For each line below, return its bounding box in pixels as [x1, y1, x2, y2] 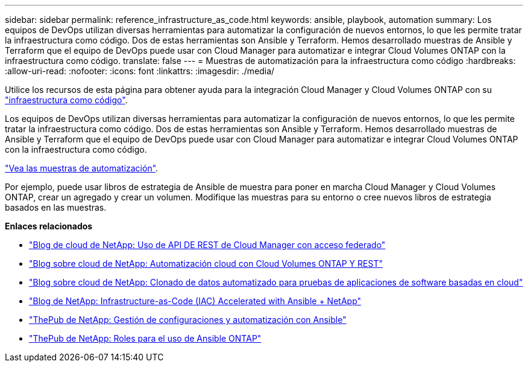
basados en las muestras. [5, 202, 107, 212]
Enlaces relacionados [5, 221, 93, 231]
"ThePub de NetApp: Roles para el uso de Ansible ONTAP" [29, 333, 262, 343]
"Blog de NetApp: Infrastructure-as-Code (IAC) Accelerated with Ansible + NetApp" [29, 296, 362, 306]
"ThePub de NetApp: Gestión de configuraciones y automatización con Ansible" [29, 314, 347, 325]
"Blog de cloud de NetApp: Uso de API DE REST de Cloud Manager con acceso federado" [29, 240, 386, 250]
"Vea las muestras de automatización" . [5, 163, 159, 173]
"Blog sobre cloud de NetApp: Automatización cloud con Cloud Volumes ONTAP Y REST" [29, 258, 383, 269]
